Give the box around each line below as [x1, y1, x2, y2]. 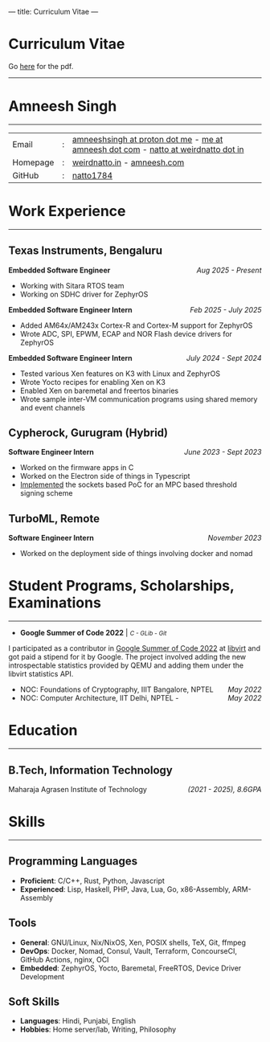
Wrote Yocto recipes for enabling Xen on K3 [19, 377, 166, 386]
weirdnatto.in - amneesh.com [72, 157, 185, 168]
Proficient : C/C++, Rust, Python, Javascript [19, 876, 165, 885]
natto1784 [72, 170, 113, 181]
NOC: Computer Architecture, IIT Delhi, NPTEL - [19, 693, 179, 703]
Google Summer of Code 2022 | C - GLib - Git [19, 628, 167, 638]
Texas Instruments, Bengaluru [8, 244, 163, 258]
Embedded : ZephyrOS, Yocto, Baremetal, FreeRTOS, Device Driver [19, 963, 242, 973]
